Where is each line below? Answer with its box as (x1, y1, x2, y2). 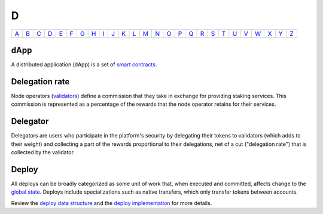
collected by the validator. (11, 149, 75, 156)
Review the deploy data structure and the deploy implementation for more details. (11, 199, 212, 206)
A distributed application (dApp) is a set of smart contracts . (11, 61, 157, 68)
